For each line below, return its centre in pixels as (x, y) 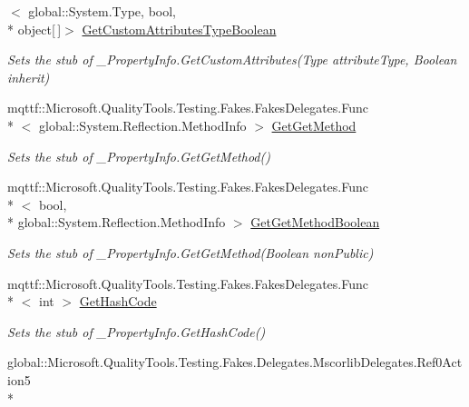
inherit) (29, 77)
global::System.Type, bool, (102, 11)
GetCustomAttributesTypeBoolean (179, 29)
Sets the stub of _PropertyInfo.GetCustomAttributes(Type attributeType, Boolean (232, 60)
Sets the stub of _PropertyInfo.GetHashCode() (137, 331)
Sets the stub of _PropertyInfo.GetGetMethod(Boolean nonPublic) (191, 252)
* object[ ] (34, 29)
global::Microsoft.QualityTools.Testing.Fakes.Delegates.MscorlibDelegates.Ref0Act (235, 362)
